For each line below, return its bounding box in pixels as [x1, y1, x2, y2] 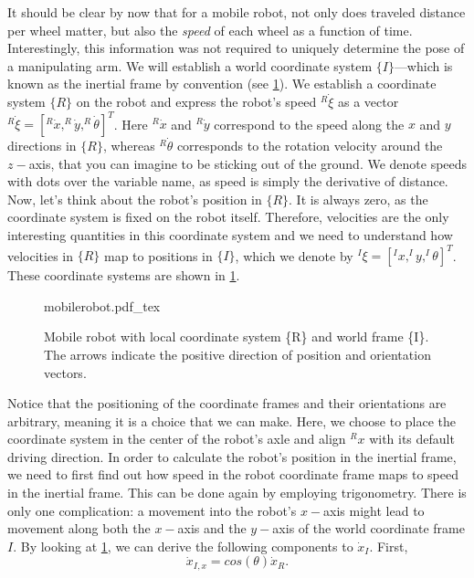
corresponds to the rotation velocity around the [176, 136, 443, 155]
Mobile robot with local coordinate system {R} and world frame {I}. [44, 327, 429, 346]
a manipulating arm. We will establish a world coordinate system [7, 56, 373, 75]
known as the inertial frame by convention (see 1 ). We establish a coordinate [7, 74, 437, 93]
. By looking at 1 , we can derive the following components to [13, 536, 353, 555]
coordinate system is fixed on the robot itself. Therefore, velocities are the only [7, 207, 449, 226]
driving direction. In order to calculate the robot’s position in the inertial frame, [7, 447, 457, 466]
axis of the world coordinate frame [272, 519, 465, 538]
